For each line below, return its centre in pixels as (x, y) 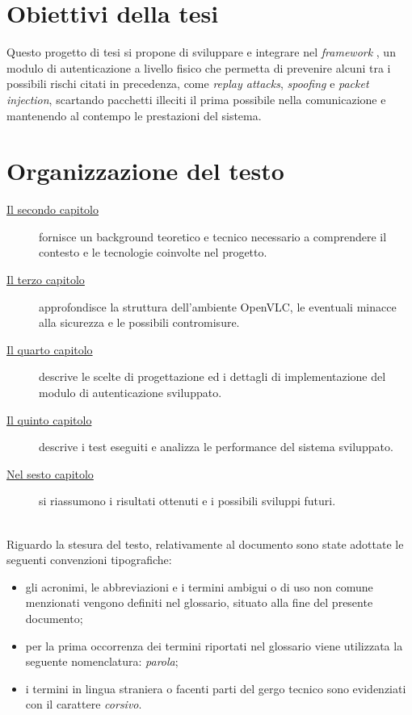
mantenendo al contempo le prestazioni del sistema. (134, 115)
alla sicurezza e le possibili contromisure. (139, 322)
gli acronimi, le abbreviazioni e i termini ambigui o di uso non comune (199, 586)
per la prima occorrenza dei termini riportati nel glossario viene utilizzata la (214, 645)
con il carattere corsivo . (84, 704)
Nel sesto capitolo (50, 473)
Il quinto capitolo (49, 419)
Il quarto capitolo (50, 349)
